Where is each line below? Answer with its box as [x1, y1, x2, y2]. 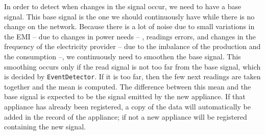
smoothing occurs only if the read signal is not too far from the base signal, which [4, 61, 261, 72]
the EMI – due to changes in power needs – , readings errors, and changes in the [4, 31, 256, 41]
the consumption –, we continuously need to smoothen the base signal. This [4, 51, 241, 61]
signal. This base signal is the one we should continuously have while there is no [4, 11, 255, 21]
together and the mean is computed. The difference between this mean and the [4, 81, 251, 92]
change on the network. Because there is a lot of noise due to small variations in [4, 21, 255, 32]
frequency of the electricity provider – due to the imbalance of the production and [4, 41, 261, 52]
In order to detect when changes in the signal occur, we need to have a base [4, 1, 242, 11]
